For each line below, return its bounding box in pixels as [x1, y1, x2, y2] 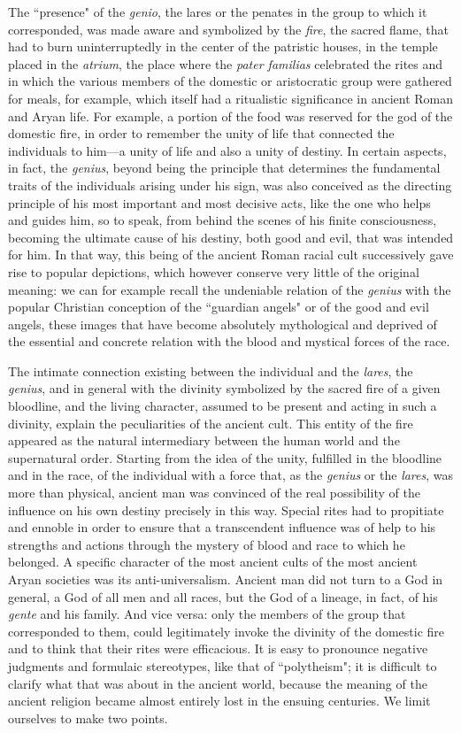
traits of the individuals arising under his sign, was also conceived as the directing [8, 175, 452, 194]
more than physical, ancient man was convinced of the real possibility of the [8, 483, 420, 502]
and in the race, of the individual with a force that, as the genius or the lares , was [8, 466, 454, 484]
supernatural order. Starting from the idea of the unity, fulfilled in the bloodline [8, 448, 442, 467]
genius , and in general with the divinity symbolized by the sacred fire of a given [8, 379, 441, 397]
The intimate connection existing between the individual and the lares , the [8, 361, 413, 380]
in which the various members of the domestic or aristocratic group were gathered [8, 72, 452, 90]
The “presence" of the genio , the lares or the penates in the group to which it [8, 3, 427, 20]
